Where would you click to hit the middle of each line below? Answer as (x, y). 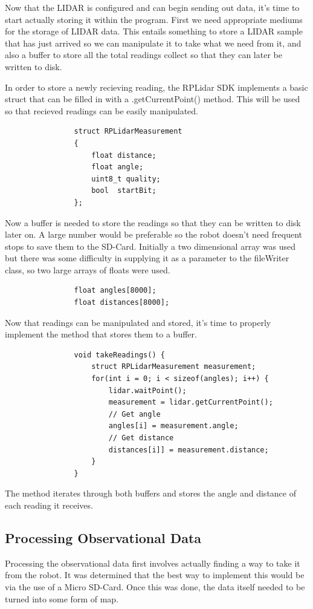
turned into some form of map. (62, 598)
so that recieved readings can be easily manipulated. (102, 110)
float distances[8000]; (122, 303)
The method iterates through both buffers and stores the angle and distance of (150, 493)
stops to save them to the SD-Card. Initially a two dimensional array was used (150, 246)
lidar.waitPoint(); (147, 390)
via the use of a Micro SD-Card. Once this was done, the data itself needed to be (155, 586)
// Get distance (141, 438)
